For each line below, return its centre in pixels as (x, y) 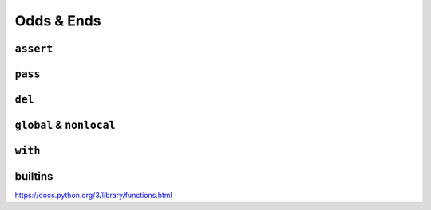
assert (34, 49)
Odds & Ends (58, 21)
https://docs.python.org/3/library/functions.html (93, 196)
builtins (34, 176)
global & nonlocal (65, 125)
